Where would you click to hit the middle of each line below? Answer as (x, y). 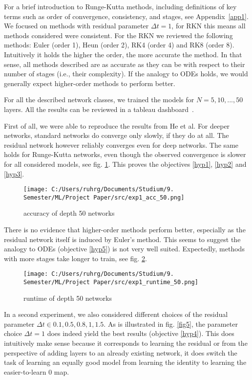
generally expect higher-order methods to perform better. (90, 83)
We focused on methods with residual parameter (76, 26)
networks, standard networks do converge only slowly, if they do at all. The (116, 135)
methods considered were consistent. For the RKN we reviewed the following (118, 35)
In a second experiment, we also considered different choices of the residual (116, 314)
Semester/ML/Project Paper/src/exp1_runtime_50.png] (111, 282)
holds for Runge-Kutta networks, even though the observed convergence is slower (125, 154)
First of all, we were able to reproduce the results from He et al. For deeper (117, 125)
